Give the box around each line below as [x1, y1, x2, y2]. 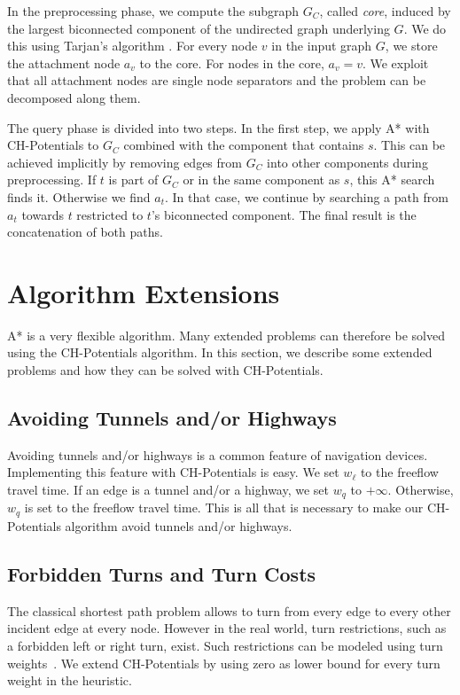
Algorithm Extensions [7, 274, 280, 310]
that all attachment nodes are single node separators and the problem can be [7, 71, 426, 90]
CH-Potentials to [7, 136, 99, 154]
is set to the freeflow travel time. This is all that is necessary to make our [24, 498, 424, 517]
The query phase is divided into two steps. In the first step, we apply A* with [7, 118, 430, 137]
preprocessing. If [7, 170, 97, 189]
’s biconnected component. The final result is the [151, 205, 417, 223]
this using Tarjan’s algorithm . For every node [7, 36, 258, 55]
